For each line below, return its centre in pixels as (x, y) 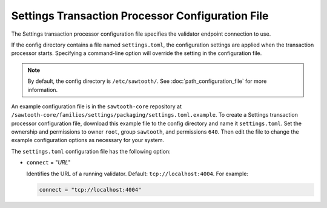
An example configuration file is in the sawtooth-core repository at (96, 106)
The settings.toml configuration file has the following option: (91, 151)
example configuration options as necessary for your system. (88, 140)
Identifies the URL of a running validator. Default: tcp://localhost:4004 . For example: (137, 174)
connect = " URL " (48, 163)
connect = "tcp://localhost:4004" (90, 190)
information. (43, 89)
